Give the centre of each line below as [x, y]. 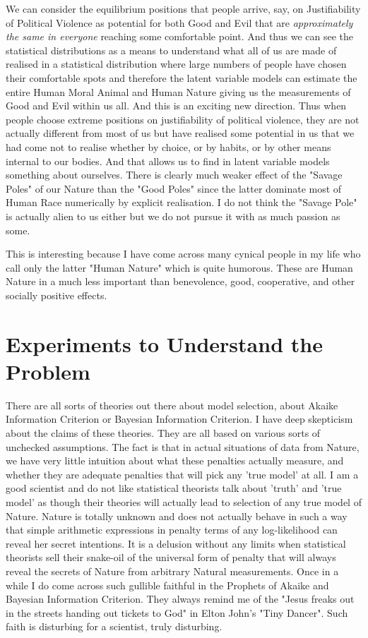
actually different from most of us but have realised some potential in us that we [180, 133]
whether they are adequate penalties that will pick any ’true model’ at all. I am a [182, 474]
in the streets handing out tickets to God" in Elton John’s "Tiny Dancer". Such [177, 612]
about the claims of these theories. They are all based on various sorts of [163, 432]
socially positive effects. [57, 295]
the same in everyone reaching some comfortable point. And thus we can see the [180, 36]
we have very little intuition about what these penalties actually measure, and [175, 461]
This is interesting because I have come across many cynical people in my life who [183, 254]
